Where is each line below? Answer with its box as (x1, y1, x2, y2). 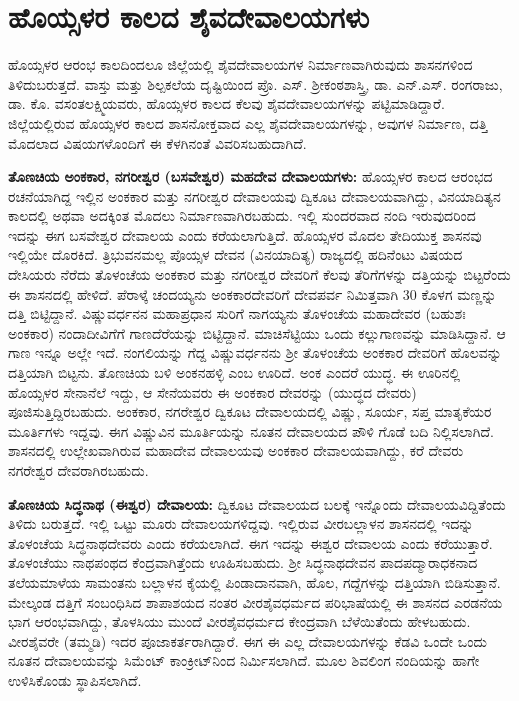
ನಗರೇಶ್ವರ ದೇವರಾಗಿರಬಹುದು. (8, 460, 149, 480)
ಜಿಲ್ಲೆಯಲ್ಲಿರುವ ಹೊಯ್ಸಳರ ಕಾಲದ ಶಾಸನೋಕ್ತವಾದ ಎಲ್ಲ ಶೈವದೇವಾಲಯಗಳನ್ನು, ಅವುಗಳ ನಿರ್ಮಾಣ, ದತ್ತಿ (8, 112, 488, 133)
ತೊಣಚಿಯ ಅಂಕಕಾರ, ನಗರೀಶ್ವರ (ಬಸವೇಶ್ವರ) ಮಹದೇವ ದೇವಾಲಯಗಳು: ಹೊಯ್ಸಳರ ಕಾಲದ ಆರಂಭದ (8, 166, 493, 187)
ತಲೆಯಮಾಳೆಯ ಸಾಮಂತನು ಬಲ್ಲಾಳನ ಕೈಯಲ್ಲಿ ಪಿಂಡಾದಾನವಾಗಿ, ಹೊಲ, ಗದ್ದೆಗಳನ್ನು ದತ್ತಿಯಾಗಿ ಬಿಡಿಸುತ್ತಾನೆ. (8, 571, 501, 592)
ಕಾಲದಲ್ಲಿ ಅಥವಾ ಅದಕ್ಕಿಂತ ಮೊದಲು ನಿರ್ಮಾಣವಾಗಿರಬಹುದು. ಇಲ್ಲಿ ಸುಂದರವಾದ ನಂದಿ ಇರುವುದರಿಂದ (8, 205, 476, 226)
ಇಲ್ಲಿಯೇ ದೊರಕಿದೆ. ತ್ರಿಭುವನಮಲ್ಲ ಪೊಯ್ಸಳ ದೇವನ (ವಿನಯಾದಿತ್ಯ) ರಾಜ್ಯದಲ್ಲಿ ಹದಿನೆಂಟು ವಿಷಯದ (8, 244, 463, 265)
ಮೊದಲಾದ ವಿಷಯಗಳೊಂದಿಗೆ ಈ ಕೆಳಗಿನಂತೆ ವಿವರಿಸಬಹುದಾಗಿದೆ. (8, 132, 307, 153)
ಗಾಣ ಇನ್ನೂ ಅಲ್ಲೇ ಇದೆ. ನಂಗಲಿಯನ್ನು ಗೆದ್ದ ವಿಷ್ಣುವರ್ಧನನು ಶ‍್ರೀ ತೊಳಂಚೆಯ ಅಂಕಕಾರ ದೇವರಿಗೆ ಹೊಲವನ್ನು (8, 342, 502, 363)
